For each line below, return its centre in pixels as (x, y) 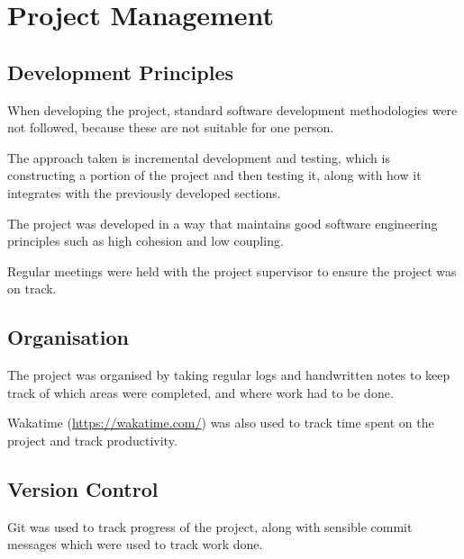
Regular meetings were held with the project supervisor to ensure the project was (232, 270)
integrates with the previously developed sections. (144, 192)
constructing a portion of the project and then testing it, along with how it (214, 175)
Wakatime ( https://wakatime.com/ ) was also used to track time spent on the (221, 423)
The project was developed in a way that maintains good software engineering (223, 223)
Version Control (83, 488)
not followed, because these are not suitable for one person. (171, 127)
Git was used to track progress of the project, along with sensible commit (210, 526)
